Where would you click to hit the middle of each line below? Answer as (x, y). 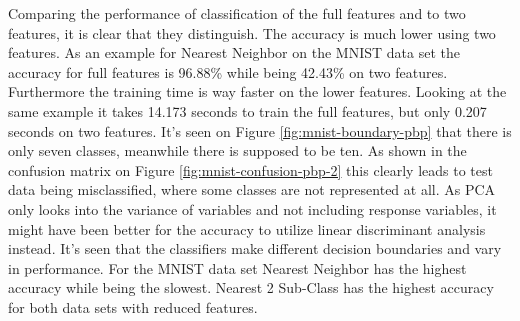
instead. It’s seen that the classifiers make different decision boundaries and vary (255, 248)
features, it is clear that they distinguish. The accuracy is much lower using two (252, 32)
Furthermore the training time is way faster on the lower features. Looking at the (257, 91)
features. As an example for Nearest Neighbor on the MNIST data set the (234, 52)
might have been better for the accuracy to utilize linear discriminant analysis (247, 228)
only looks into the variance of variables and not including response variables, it (252, 208)
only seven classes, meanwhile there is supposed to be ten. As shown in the (237, 150)
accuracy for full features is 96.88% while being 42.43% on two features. (228, 71)
